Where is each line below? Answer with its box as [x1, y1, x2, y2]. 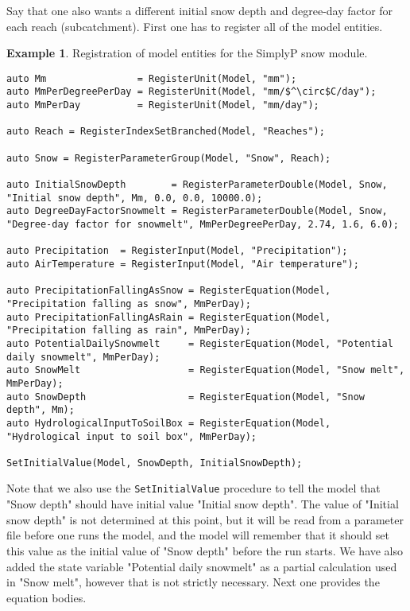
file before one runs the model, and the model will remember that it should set [6, 527, 389, 543]
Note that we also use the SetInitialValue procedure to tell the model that [6, 480, 381, 496]
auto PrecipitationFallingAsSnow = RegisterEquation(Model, [6, 285, 331, 297]
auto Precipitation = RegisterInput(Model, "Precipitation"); [6, 245, 348, 257]
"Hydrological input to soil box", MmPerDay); [6, 430, 257, 442]
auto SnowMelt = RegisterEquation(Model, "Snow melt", [6, 364, 405, 376]
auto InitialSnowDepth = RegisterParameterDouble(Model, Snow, [6, 179, 388, 191]
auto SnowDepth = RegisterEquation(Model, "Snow [6, 391, 366, 403]
